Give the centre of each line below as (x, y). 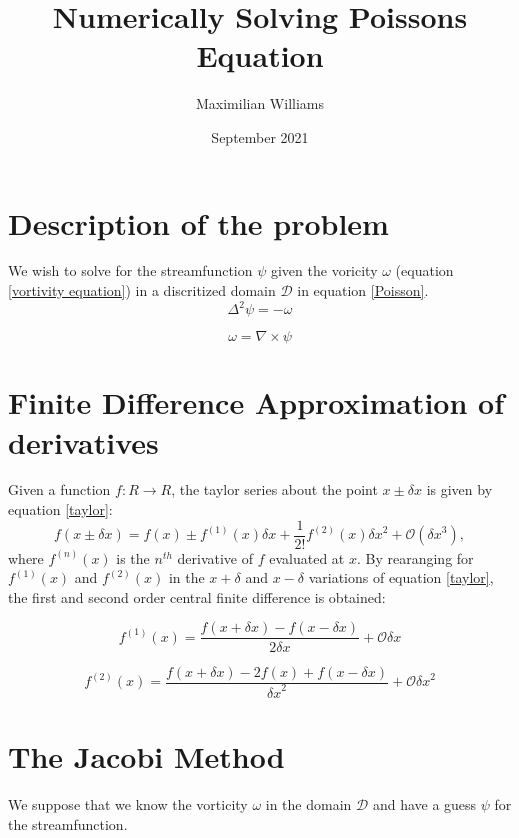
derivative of (215, 557)
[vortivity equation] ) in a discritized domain (142, 290)
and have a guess (424, 804)
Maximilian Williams (260, 103)
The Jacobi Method (146, 756)
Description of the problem (198, 222)
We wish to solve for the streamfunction (130, 270)
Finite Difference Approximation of (256, 402)
